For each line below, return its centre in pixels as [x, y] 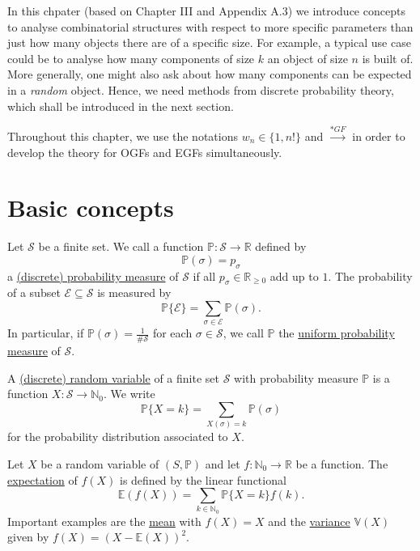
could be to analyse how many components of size [131, 58]
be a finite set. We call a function [121, 246]
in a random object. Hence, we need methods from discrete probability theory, [201, 89]
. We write [129, 394]
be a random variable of [100, 463]
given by [28, 537]
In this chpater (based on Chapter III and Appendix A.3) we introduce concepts [206, 11]
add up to [294, 275]
